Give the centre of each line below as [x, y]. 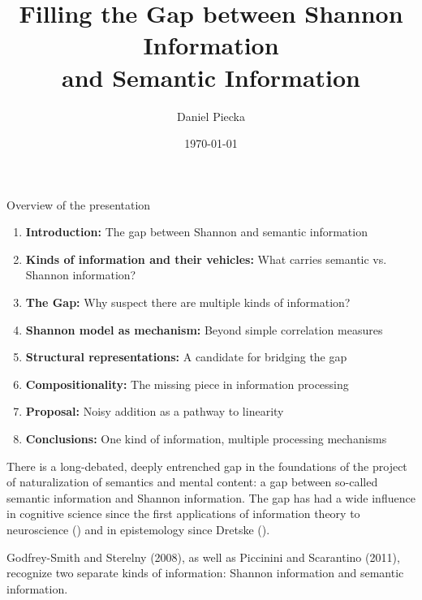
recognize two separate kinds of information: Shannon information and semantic [205, 573]
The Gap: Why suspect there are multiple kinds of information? [188, 302]
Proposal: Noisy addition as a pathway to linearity [155, 411]
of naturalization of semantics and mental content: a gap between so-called [192, 482]
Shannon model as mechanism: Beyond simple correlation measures [204, 329]
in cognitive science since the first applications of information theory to [183, 514]
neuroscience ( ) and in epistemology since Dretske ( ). [138, 529]
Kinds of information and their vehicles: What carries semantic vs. [206, 259]
